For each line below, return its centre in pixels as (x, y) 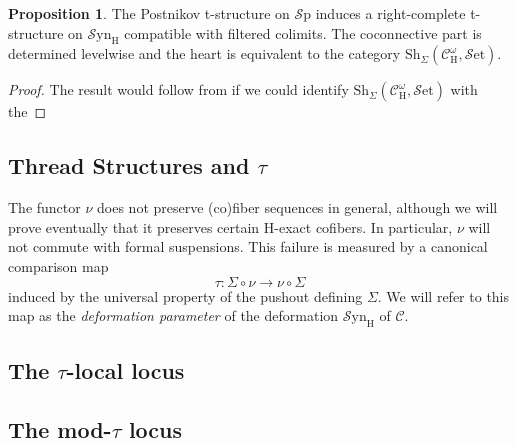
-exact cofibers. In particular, (363, 226)
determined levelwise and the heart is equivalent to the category (204, 53)
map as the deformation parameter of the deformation (173, 315)
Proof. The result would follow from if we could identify (178, 89)
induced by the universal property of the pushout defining (185, 295)
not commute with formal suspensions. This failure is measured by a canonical (248, 246)
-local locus (125, 370)
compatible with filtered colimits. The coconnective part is (303, 32)
